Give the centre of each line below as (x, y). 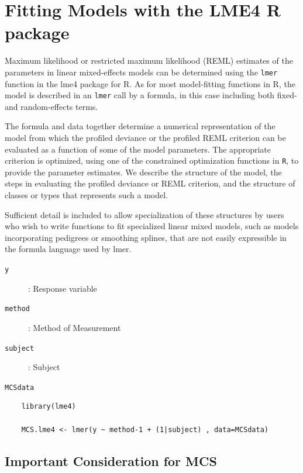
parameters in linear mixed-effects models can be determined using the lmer (141, 72)
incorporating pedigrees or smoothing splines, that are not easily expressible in (146, 237)
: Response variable (63, 288)
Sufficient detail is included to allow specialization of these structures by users (144, 214)
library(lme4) (49, 407)
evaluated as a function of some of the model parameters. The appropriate (138, 149)
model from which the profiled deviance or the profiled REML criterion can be (145, 137)
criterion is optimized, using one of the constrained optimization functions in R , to (152, 160)
